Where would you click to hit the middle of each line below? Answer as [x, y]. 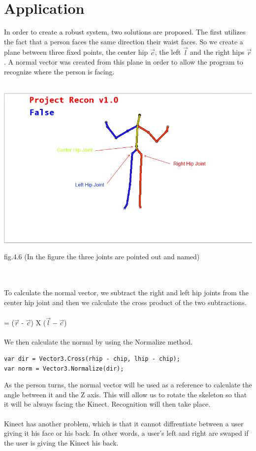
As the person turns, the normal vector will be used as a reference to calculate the [128, 385]
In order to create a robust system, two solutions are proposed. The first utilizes [125, 32]
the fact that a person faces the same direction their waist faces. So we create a [124, 41]
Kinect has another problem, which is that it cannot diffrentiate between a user [124, 423]
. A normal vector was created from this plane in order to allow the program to [124, 62]
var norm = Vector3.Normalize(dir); [64, 368]
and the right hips [217, 52]
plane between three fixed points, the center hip [76, 52]
